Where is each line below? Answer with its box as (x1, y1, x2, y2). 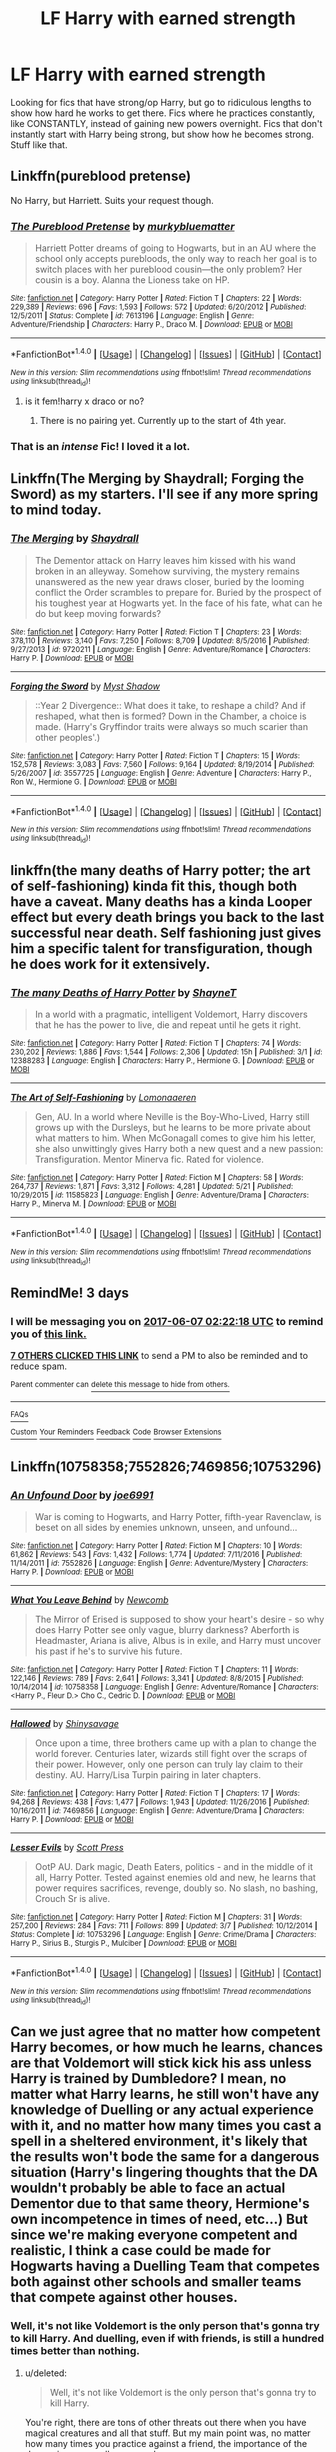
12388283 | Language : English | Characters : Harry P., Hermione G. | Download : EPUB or (10, 1056, 315, 1066)
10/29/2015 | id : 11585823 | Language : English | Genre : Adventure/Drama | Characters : (10, 1190, 310, 1201)
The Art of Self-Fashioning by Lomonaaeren (10, 1092, 197, 1104)
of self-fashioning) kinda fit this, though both (10, 878, 298, 895)
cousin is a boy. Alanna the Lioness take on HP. (34, 274, 230, 286)
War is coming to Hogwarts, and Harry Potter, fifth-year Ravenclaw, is (34, 1510, 322, 1522)
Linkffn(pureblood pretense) (10, 168, 192, 185)
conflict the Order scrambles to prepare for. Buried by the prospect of (34, 586, 322, 598)
